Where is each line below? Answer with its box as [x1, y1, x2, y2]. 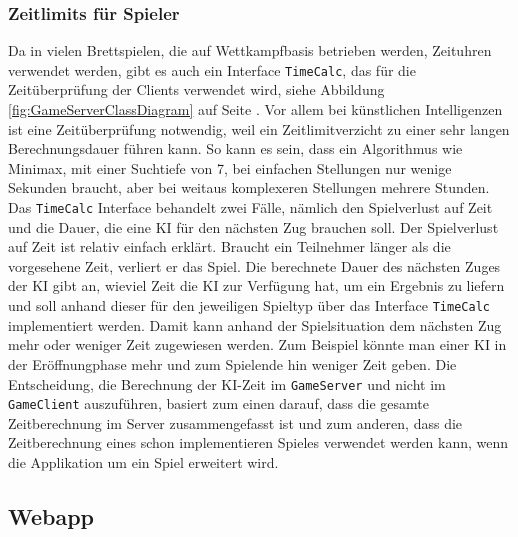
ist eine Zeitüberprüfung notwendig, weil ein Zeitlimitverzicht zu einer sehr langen [8, 118, 510, 139]
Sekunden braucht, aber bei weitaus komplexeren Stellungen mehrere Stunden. [8, 177, 490, 198]
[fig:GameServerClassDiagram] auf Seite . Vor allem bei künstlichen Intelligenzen [8, 99, 503, 120]
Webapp [8, 500, 95, 531]
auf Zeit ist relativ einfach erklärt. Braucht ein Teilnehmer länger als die [8, 236, 451, 257]
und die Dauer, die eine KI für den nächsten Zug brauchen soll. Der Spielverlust [8, 216, 499, 237]
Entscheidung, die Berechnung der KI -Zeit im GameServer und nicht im [8, 373, 446, 394]
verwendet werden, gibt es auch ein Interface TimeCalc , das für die [8, 59, 416, 80]
